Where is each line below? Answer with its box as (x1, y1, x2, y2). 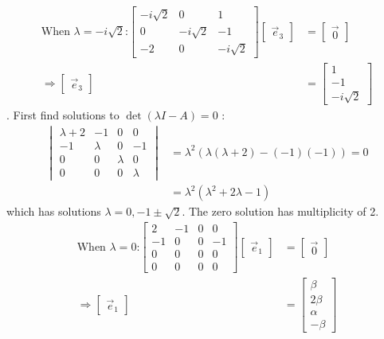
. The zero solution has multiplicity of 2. (182, 203, 379, 220)
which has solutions (6, 203, 101, 220)
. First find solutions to (6, 107, 120, 123)
